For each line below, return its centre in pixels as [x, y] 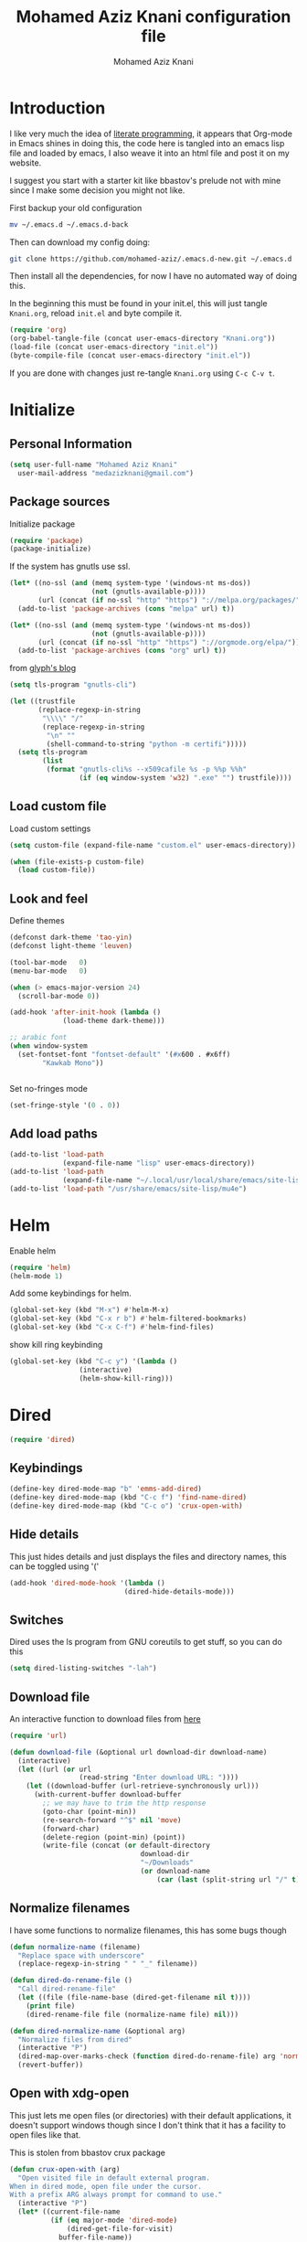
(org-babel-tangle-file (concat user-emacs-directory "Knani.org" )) [143, 339]
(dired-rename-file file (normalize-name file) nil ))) [132, 2014]
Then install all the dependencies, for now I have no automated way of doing [153, 276]
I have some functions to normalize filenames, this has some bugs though [148, 1930]
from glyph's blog [43, 668]
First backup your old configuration [76, 208]
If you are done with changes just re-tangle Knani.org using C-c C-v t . [143, 373]
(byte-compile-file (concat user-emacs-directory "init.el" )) [130, 356]
